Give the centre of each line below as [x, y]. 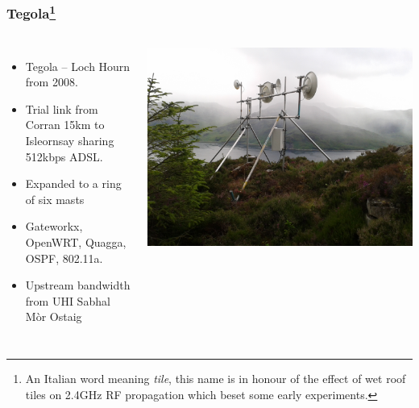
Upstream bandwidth [78, 285]
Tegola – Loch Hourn [78, 66]
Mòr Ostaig [54, 316]
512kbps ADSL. [64, 156]
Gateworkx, [54, 226]
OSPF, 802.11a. [64, 258]
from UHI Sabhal [68, 300]
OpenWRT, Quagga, [76, 242]
